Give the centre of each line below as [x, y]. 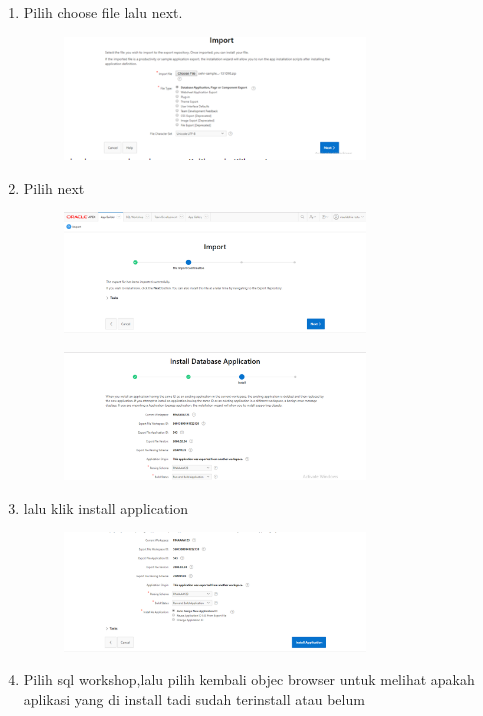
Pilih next [54, 187]
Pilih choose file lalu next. [103, 12]
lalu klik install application [106, 507]
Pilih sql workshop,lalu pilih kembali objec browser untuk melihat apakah [249, 679]
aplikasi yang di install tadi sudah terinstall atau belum [194, 698]
